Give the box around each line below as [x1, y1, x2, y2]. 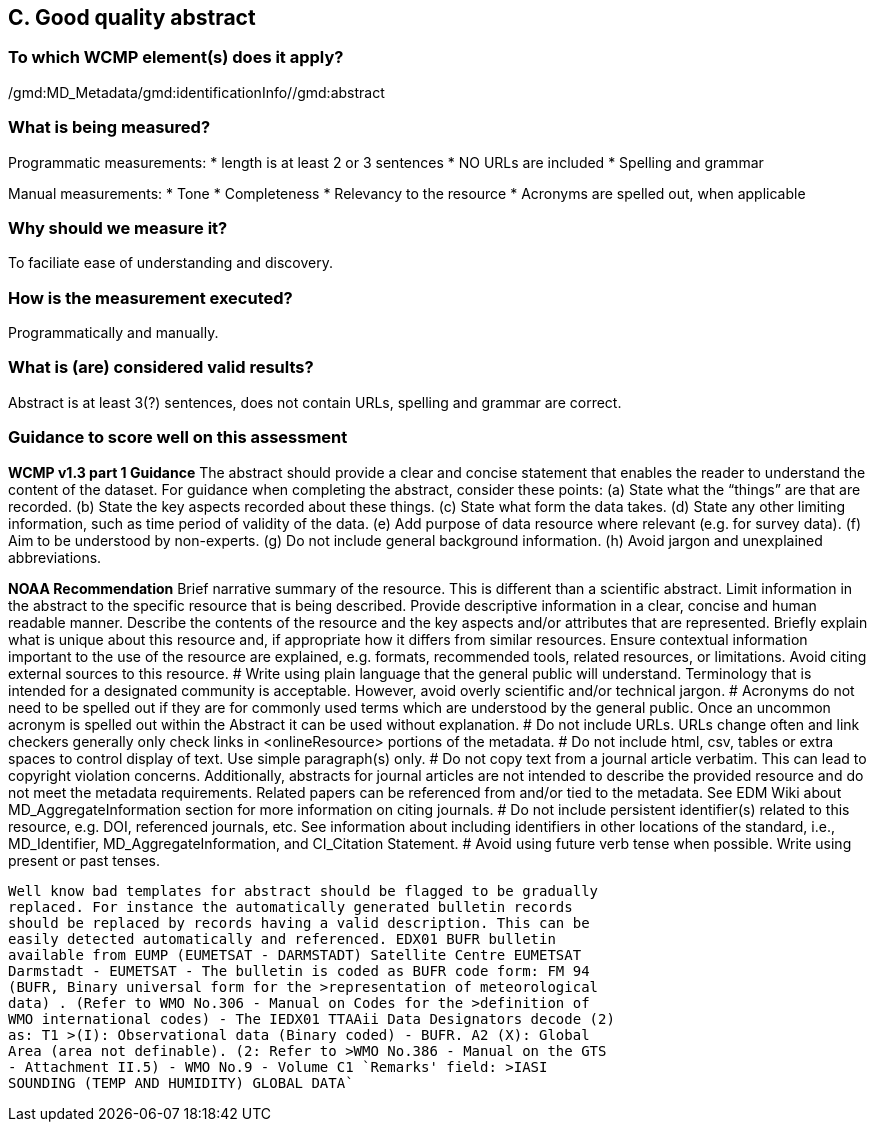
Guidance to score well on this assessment [8, 427, 348, 448]
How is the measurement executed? [8, 287, 293, 308]
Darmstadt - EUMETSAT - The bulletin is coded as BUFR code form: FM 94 [8, 962, 590, 979]
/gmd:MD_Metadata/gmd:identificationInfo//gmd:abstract [8, 83, 385, 101]
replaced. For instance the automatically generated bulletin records [8, 898, 573, 915]
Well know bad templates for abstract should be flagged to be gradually [8, 882, 599, 899]
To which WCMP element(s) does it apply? [8, 47, 344, 68]
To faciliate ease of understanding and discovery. [8, 254, 333, 272]
